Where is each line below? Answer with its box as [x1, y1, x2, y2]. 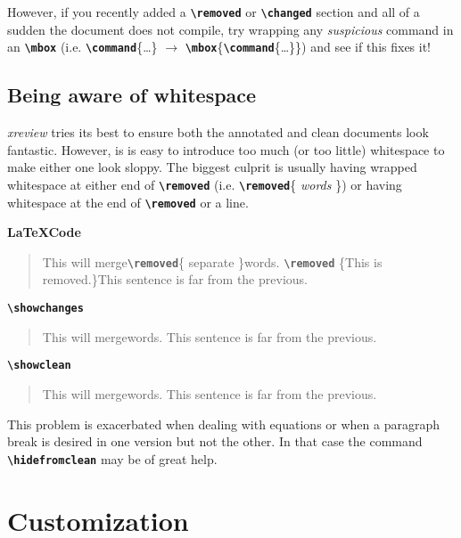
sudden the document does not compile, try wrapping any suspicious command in [7, 20, 454, 38]
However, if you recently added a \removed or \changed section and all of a [7, 3, 420, 20]
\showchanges [7, 302, 84, 315]
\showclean [7, 359, 71, 372]
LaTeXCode [7, 223, 81, 241]
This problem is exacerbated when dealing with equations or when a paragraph [7, 414, 440, 433]
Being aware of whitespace [7, 81, 257, 109]
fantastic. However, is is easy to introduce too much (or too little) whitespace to [7, 140, 445, 159]
